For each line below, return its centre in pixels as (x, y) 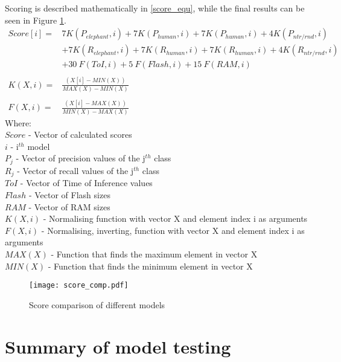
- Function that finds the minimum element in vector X (150, 266)
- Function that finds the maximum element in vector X (154, 254)
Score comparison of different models (97, 304)
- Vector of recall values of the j (75, 170)
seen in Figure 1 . (36, 20)
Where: (18, 122)
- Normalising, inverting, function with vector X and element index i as (173, 230)
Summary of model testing (118, 346)
